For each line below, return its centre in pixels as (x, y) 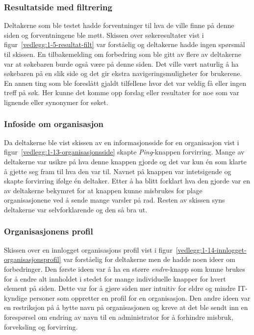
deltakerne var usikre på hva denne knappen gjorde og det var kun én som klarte (125, 161)
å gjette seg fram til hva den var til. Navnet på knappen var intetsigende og (118, 171)
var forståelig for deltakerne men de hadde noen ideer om (149, 259)
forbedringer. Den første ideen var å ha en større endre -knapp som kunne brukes (125, 269)
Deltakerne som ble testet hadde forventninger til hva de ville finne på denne (119, 25)
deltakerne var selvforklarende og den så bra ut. (76, 209)
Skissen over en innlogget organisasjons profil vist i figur (88, 249)
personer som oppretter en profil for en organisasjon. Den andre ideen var (140, 297)
